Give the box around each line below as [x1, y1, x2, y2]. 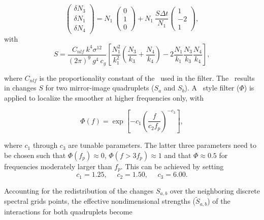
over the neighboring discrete [170, 185, 260, 196]
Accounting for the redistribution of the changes [4, 185, 154, 196]
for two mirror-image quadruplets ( [45, 82, 154, 93]
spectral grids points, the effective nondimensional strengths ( [4, 196, 196, 206]
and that [164, 149, 191, 160]
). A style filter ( [184, 82, 240, 93]
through [32, 140, 58, 150]
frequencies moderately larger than [4, 161, 112, 171]
